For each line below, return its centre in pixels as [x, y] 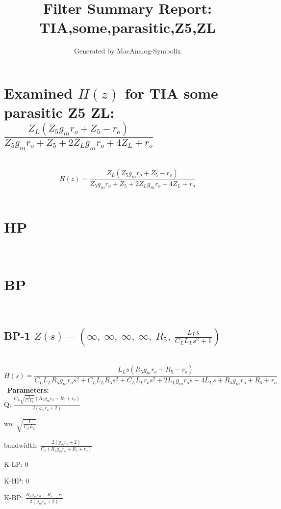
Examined [38, 93]
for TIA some [171, 93]
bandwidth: [21, 445]
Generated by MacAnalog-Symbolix [128, 51]
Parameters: [28, 389]
